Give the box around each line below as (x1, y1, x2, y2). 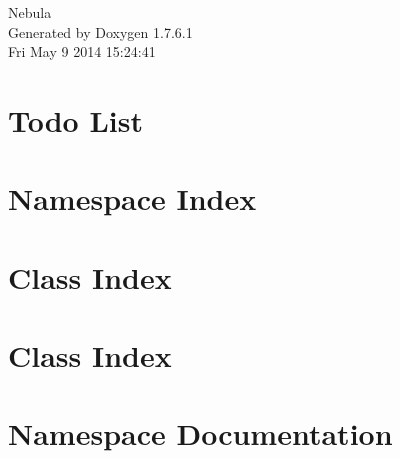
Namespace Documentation (8, 413, 393, 454)
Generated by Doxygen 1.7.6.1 (8, 21, 193, 42)
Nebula (8, 2, 52, 22)
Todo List (8, 99, 143, 140)
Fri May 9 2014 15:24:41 (8, 41, 156, 62)
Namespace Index (8, 178, 257, 219)
